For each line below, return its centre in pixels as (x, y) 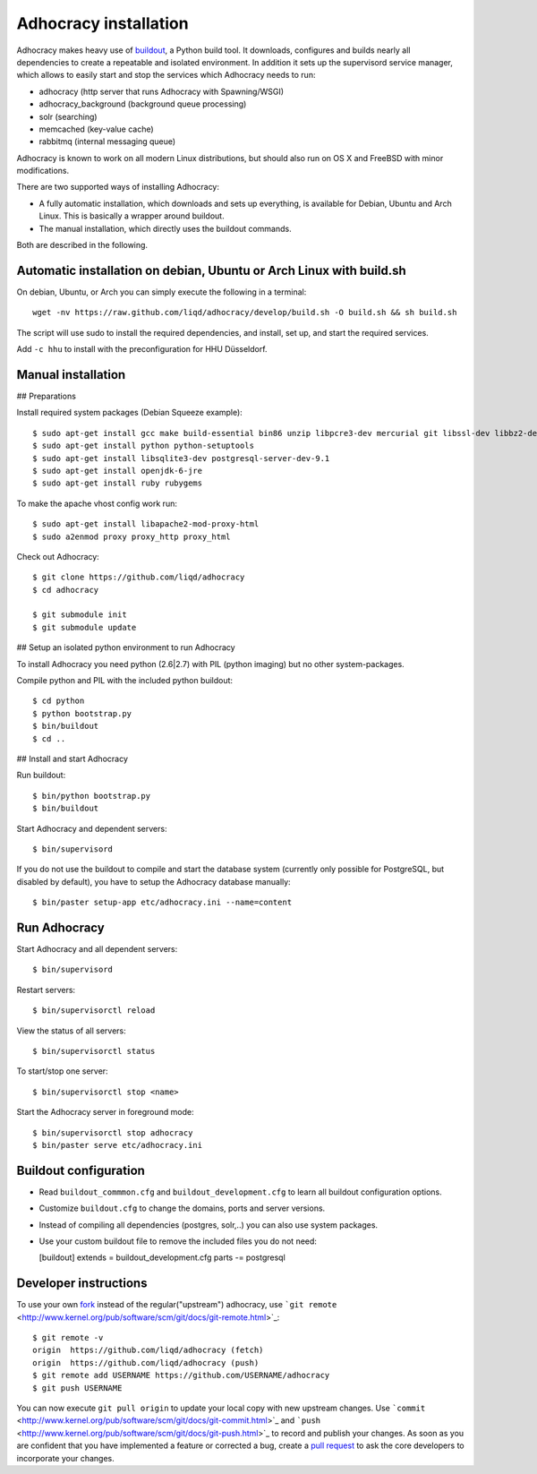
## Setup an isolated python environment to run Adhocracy (126, 647)
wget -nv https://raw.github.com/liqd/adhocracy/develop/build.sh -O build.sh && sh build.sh (245, 313)
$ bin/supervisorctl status (94, 1051)
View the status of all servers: (71, 1031)
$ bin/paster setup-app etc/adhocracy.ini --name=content (162, 903)
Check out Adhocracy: (58, 556)
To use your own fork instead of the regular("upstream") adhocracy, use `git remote (177, 1305)
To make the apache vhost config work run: (97, 503)
